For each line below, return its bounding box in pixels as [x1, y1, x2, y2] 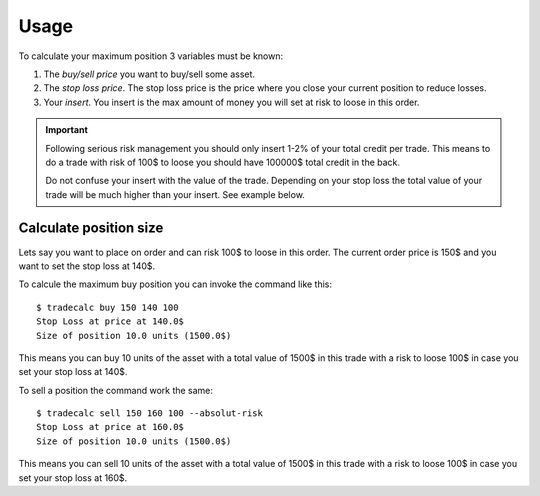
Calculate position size [18, 220, 164, 237]
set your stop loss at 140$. [18, 366, 128, 378]
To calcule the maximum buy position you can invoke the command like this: [18, 278, 333, 290]
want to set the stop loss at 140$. [18, 260, 156, 272]
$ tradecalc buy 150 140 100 [36, 301, 179, 313]
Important [45, 124, 89, 136]
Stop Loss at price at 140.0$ [36, 316, 185, 327]
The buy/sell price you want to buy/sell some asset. [43, 68, 255, 80]
